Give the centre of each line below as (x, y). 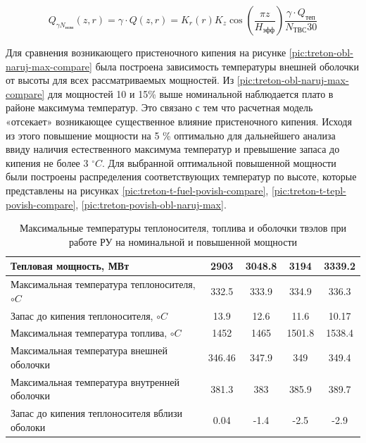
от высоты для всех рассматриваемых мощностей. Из (120, 80)
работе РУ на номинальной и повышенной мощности (183, 241)
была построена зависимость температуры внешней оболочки (227, 66)
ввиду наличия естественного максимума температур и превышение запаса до (173, 149)
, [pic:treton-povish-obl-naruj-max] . (151, 204)
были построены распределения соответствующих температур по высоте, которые (181, 176)
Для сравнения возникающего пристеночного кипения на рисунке (146, 52)
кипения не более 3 (47, 162)
